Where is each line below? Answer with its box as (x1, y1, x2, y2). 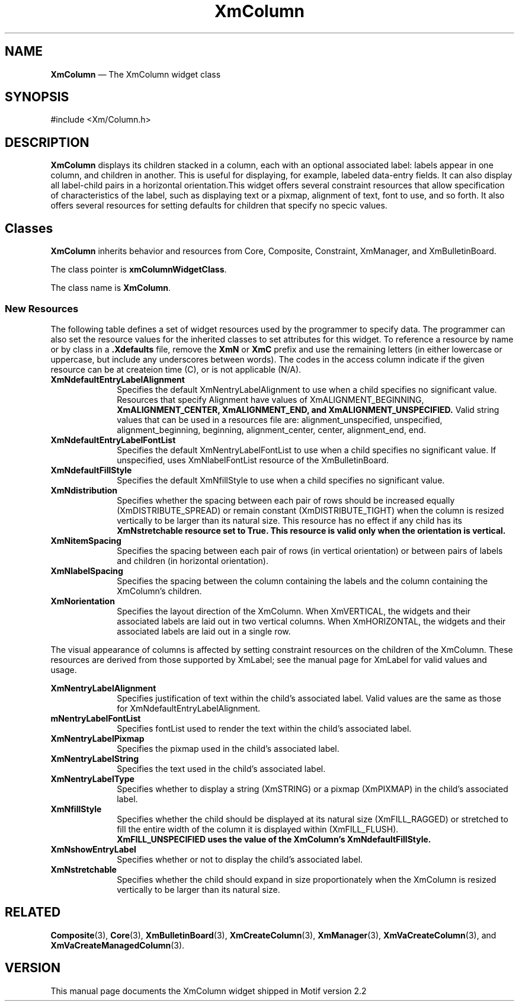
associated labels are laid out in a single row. (117, 626, 291, 636)
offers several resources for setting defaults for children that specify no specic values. (50, 200, 387, 211)
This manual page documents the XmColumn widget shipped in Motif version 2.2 (50, 985, 367, 996)
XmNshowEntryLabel (50, 844, 136, 854)
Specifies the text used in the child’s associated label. (117, 763, 326, 774)
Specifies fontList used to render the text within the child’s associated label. (117, 723, 412, 733)
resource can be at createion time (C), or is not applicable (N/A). (50, 364, 302, 374)
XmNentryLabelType (50, 773, 134, 784)
